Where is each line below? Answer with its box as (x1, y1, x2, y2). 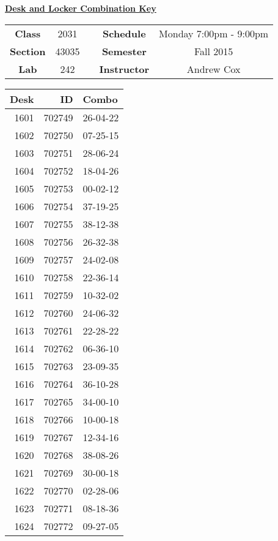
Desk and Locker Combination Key (5, 2, 156, 14)
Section (10, 44, 46, 58)
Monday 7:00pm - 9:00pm (159, 26, 269, 40)
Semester (101, 44, 147, 58)
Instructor (99, 61, 150, 76)
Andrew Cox (186, 61, 241, 76)
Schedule (103, 26, 146, 40)
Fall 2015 (194, 44, 233, 58)
